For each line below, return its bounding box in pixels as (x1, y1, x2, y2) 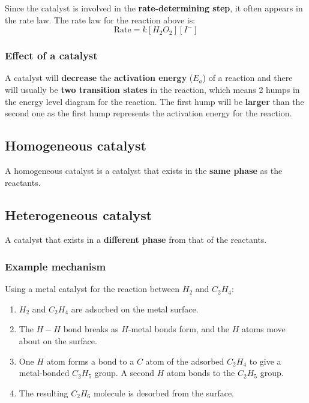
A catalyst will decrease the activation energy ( (5, 71, 193, 84)
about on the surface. (19, 334, 97, 347)
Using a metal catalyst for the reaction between (5, 282, 180, 295)
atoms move (242, 323, 286, 335)
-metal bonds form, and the (128, 323, 230, 335)
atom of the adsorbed (145, 354, 224, 367)
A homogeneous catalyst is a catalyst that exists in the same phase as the (5, 164, 283, 176)
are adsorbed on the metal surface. (71, 302, 199, 315)
